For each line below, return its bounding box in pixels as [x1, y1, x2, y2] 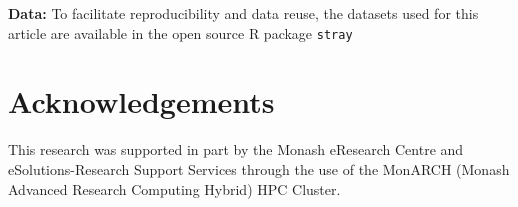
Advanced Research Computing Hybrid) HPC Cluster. [8, 178, 341, 199]
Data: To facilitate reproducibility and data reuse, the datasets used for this [8, 3, 479, 23]
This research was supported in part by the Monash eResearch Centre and [8, 139, 464, 160]
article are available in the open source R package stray [8, 22, 353, 43]
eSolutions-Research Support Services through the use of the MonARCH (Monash [8, 158, 510, 179]
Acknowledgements [8, 81, 275, 122]
